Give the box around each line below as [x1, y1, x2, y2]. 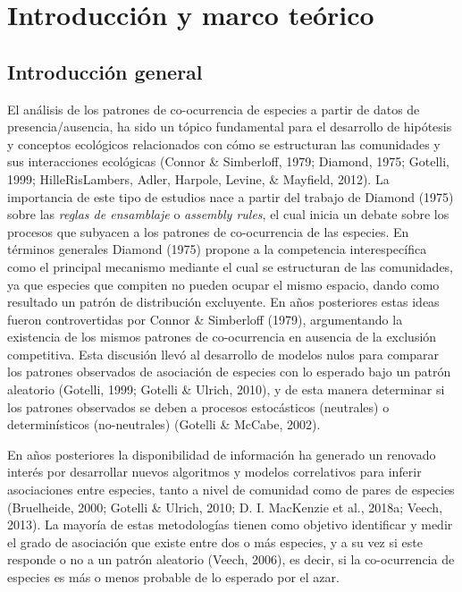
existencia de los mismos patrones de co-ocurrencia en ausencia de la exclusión [7, 327, 437, 346]
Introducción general [7, 57, 203, 85]
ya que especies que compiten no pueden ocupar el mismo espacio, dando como [7, 275, 440, 293]
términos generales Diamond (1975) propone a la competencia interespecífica [7, 240, 427, 258]
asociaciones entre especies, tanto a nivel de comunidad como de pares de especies [7, 480, 455, 499]
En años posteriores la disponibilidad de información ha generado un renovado [7, 444, 436, 463]
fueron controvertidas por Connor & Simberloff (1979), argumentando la [7, 309, 403, 328]
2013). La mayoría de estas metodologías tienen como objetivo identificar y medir [7, 515, 453, 534]
